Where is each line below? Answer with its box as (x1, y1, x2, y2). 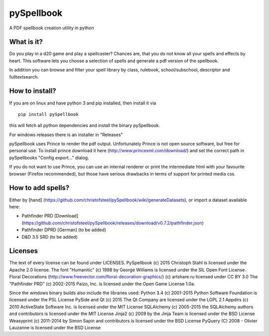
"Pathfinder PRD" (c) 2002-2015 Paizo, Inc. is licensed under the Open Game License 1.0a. (9, 281, 195, 287)
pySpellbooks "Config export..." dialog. (9, 155, 89, 161)
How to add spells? (9, 184, 70, 192)
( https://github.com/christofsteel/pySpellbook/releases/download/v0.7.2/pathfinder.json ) (21, 220, 204, 226)
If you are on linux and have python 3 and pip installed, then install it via (9, 100, 156, 106)
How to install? (9, 87, 57, 95)
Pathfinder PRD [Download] (21, 213, 78, 219)
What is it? (9, 38, 43, 46)
